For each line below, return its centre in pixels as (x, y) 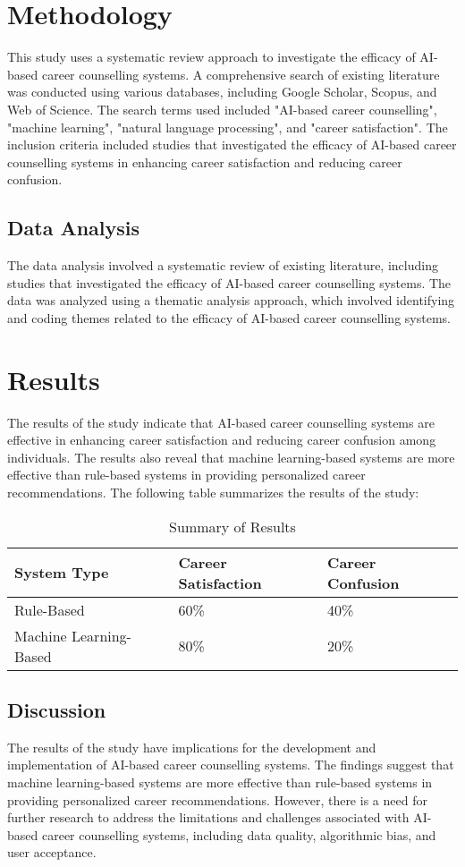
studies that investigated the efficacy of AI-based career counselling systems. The (229, 282)
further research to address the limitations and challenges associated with (208, 817)
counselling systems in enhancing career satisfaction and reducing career (205, 161)
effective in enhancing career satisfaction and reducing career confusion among (222, 440)
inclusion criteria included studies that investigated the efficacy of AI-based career (232, 144)
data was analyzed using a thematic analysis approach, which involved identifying (231, 300)
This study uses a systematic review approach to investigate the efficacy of (211, 57)
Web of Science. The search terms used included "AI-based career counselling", (222, 109)
